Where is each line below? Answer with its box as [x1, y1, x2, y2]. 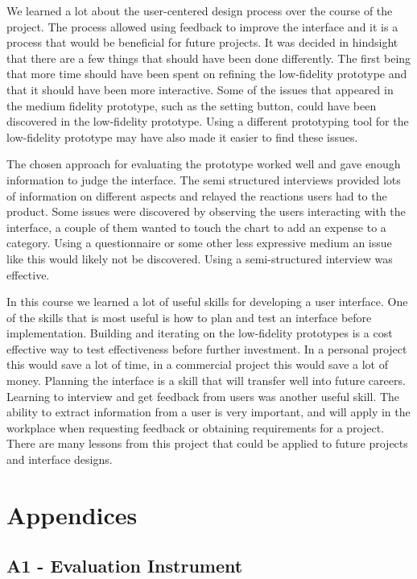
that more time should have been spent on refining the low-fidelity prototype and [6, 65, 407, 82]
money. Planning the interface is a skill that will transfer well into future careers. [6, 372, 406, 389]
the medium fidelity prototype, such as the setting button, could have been [6, 97, 377, 114]
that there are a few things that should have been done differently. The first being [6, 49, 411, 66]
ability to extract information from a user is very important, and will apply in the [6, 403, 411, 420]
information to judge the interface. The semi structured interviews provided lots [6, 171, 401, 188]
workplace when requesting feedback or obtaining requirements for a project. [6, 419, 385, 436]
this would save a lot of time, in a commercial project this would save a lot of [6, 356, 388, 373]
